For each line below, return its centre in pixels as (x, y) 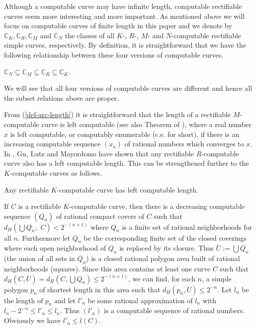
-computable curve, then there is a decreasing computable (157, 206)
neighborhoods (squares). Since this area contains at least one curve (107, 269)
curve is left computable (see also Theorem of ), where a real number (146, 124)
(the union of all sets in (40, 258)
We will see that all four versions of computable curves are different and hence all (128, 88)
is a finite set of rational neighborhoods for (187, 227)
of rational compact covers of (100, 216)
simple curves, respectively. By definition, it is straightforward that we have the (125, 45)
